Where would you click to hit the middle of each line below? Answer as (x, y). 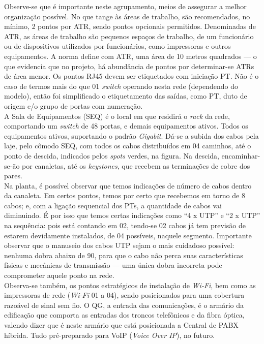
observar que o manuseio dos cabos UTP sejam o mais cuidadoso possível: (119, 245)
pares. (13, 176)
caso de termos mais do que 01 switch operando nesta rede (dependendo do (121, 86)
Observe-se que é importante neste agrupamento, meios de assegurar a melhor (125, 6)
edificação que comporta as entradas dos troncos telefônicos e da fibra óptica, (124, 315)
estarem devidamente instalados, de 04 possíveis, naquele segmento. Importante (128, 235)
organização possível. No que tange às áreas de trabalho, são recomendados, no (127, 16)
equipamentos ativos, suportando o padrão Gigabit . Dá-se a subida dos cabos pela (131, 135)
